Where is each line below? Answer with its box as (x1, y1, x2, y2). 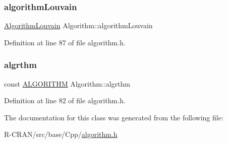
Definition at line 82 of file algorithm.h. (4, 95, 126, 106)
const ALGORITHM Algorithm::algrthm (4, 78, 130, 89)
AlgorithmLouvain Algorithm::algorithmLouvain (4, 20, 153, 31)
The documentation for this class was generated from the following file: (4, 112, 223, 122)
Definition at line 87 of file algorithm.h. (4, 37, 126, 47)
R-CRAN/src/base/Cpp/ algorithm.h (4, 129, 118, 139)
